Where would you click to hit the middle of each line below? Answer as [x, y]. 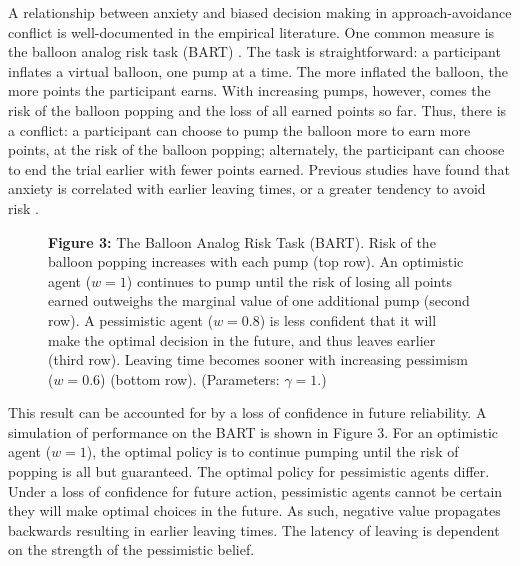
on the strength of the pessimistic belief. [131, 549]
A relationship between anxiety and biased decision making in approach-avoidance [260, 12]
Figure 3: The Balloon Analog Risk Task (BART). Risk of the [242, 241]
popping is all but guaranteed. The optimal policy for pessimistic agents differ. [249, 471]
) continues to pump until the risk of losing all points [289, 280]
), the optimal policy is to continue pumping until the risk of [272, 451]
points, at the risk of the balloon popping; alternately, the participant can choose [256, 149]
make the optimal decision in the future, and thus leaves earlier [242, 339]
